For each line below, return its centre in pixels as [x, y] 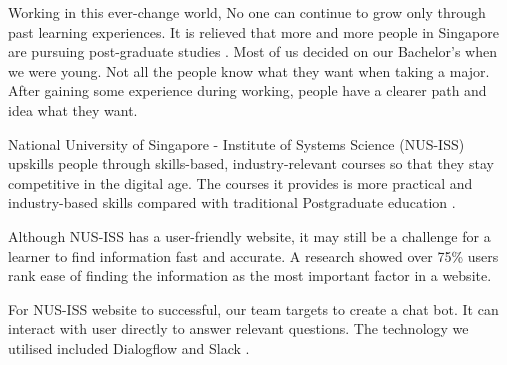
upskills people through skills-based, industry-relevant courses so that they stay [251, 163]
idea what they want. [73, 109]
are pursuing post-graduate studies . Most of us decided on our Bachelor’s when [252, 51]
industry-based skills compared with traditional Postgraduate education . [232, 202]
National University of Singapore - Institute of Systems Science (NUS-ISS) [236, 143]
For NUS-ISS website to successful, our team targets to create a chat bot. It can [253, 308]
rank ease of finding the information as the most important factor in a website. [250, 275]
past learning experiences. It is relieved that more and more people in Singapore [253, 31]
